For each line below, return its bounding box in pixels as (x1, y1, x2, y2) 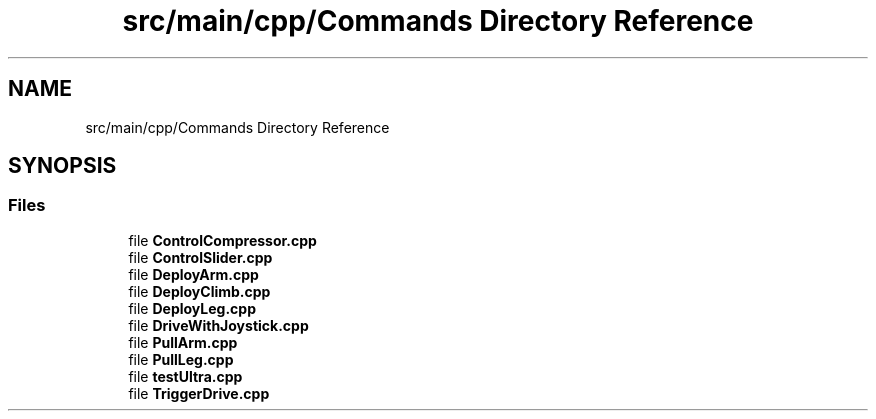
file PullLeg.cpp (128, 350, 234, 368)
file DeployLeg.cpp (128, 299, 256, 317)
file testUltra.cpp (128, 367, 243, 385)
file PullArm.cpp (128, 333, 238, 351)
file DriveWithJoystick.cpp (128, 316, 309, 334)
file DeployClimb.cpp (128, 282, 271, 300)
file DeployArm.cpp (128, 265, 259, 283)
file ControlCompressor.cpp (128, 231, 317, 249)
